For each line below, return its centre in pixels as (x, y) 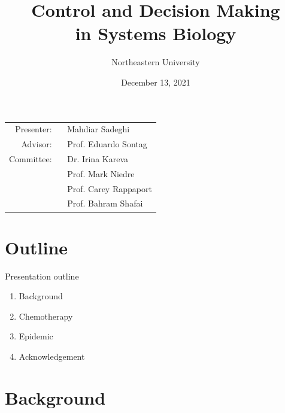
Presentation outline (42, 276)
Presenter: (34, 129)
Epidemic (36, 336)
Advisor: (37, 144)
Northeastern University (156, 62)
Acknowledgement (52, 356)
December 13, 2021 (156, 82)
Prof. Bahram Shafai (105, 203)
